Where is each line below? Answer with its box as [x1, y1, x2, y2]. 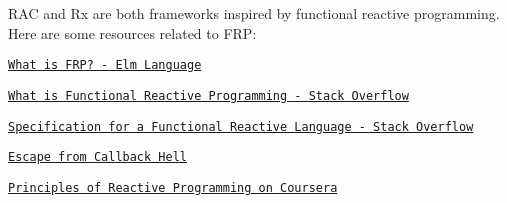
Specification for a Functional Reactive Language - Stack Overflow [8, 119, 474, 134]
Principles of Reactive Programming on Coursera [8, 180, 338, 195]
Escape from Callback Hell [8, 150, 187, 165]
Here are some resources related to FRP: [8, 22, 257, 43]
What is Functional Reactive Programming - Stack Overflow [8, 88, 409, 103]
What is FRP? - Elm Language [8, 58, 202, 73]
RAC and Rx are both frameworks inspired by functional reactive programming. [8, 3, 500, 23]
